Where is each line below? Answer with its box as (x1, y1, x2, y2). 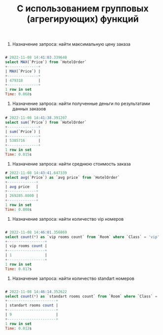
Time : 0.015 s (5, 152, 32, 157)
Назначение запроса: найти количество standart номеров (12, 275, 134, 281)
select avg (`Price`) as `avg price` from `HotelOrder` (5, 175, 120, 180)
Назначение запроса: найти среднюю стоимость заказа (12, 161, 131, 167)
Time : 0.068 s (5, 92, 32, 97)
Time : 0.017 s (5, 267, 32, 271)
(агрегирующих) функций (27, 13, 139, 25)
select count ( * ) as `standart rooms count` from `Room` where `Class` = (5, 294, 158, 299)
